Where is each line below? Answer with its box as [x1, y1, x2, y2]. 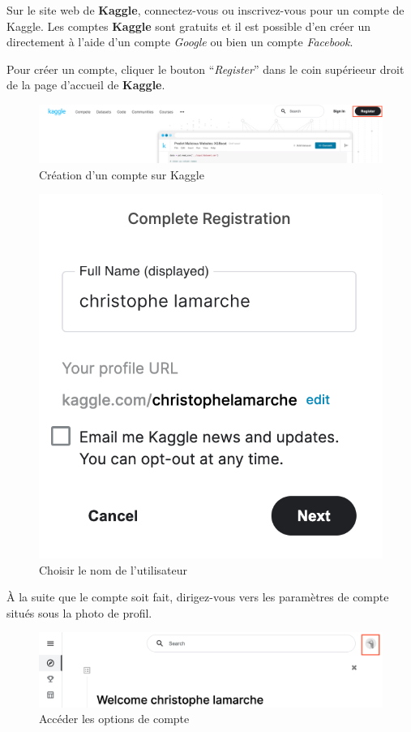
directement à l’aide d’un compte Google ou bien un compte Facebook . [6, 33, 353, 50]
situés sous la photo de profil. [6, 604, 152, 621]
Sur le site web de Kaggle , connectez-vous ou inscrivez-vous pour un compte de [6, 2, 405, 18]
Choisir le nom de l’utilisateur [39, 561, 188, 578]
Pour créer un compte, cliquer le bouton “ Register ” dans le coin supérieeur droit [6, 60, 405, 77]
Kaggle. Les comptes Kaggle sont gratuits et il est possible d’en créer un [6, 17, 370, 34]
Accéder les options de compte [39, 710, 190, 727]
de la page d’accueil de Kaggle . [6, 76, 165, 93]
